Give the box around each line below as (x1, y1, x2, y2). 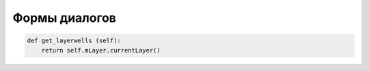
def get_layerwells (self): (27, 37, 121, 44)
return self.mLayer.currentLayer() (41, 46, 161, 54)
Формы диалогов (12, 10, 116, 25)
